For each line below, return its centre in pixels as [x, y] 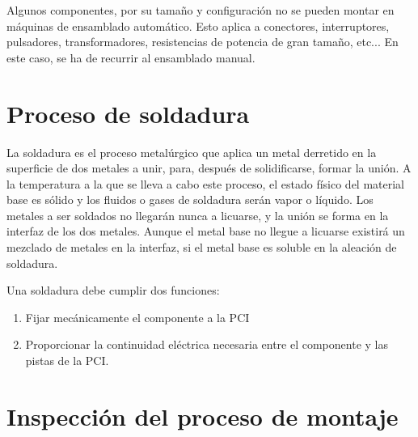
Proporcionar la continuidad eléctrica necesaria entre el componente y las [207, 344]
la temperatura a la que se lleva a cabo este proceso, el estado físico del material [206, 183]
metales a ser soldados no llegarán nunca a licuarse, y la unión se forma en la [198, 215]
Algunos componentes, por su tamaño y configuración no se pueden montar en [201, 10]
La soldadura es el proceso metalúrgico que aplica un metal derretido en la [192, 152]
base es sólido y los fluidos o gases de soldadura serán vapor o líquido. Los [190, 199]
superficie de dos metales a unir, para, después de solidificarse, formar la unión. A [209, 168]
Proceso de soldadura [128, 113]
